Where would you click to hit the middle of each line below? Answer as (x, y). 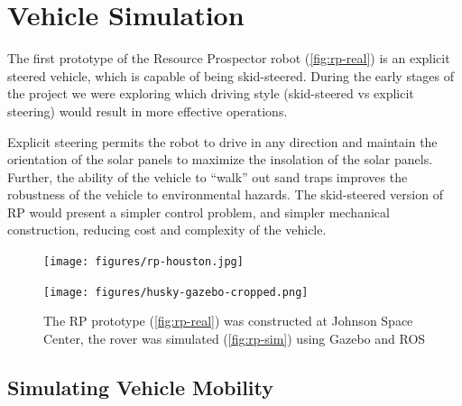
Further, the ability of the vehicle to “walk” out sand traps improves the (208, 176)
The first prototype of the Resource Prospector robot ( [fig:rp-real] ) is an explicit (229, 58)
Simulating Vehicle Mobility (140, 387)
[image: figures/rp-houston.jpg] (143, 262)
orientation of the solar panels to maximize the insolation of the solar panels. (220, 159)
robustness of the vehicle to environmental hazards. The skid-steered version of (225, 194)
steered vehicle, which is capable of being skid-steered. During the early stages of (231, 75)
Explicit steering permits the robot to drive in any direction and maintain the (222, 141)
